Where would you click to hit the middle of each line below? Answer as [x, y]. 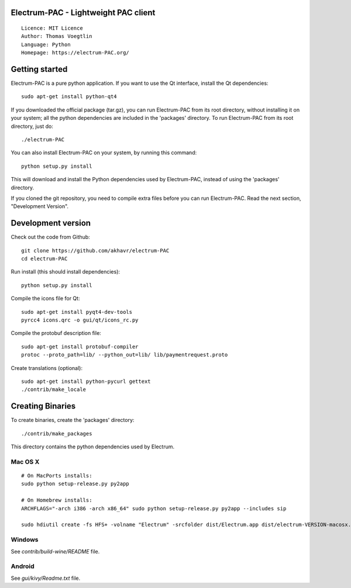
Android [23, 566]
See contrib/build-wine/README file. [55, 551]
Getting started [39, 69]
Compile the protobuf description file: [56, 333]
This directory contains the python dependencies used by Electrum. [93, 447]
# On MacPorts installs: [57, 476]
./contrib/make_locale [54, 390]
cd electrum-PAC [44, 259]
